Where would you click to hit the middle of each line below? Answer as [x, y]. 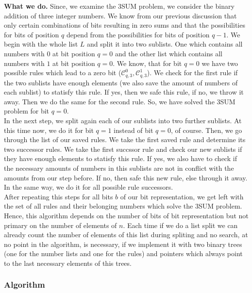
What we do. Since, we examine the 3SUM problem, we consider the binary [119, 6]
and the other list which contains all [168, 53]
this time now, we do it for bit [49, 130]
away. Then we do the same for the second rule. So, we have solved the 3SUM [120, 101]
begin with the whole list [41, 44]
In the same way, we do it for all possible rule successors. [89, 187]
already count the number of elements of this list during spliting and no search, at [126, 235]
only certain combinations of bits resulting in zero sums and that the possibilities [125, 25]
